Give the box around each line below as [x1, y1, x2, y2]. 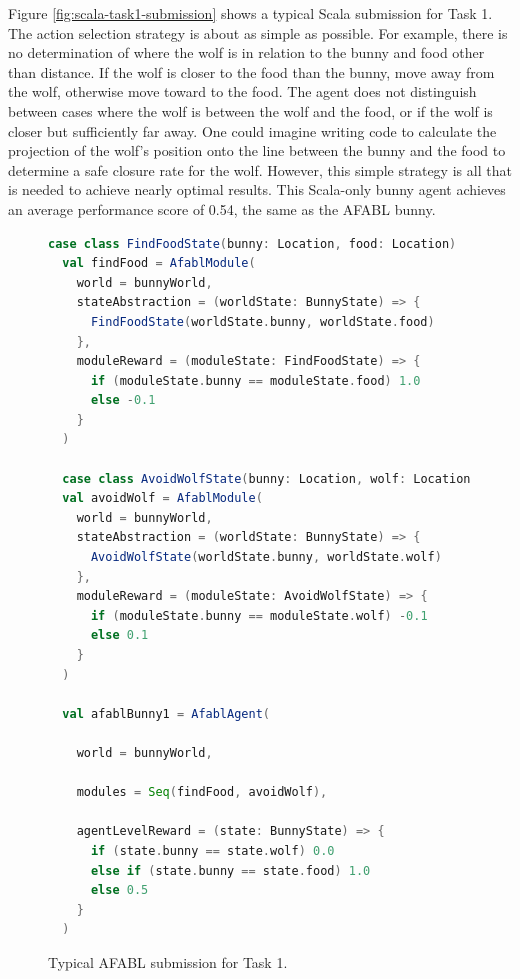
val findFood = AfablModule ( [62, 256, 256, 271]
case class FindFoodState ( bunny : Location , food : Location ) [48, 236, 457, 251]
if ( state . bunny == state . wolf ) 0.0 [90, 843, 335, 858]
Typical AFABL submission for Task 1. [48, 951, 288, 972]
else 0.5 [90, 883, 149, 898]
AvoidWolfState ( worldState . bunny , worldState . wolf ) [90, 550, 442, 565]
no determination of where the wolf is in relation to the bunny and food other [8, 42, 485, 63]
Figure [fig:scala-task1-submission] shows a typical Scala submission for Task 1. [8, 3, 493, 23]
